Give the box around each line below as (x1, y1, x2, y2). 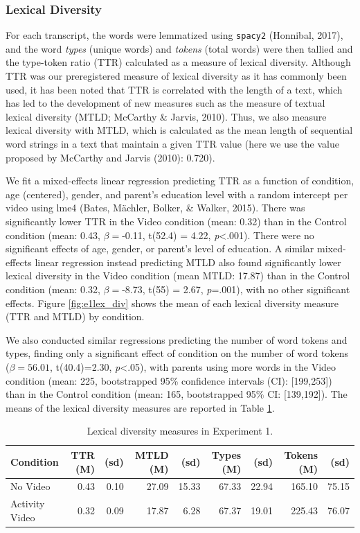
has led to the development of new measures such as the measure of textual (6, 96, 325, 110)
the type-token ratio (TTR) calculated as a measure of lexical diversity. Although (6, 55, 351, 69)
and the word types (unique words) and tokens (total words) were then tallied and (6, 41, 353, 55)
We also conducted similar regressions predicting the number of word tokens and (6, 332, 348, 347)
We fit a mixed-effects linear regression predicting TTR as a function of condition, (6, 173, 354, 188)
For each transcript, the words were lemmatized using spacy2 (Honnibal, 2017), (6, 28, 343, 42)
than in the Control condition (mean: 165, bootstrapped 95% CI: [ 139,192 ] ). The (6, 387, 348, 401)
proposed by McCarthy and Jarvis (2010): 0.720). (6, 150, 215, 164)
